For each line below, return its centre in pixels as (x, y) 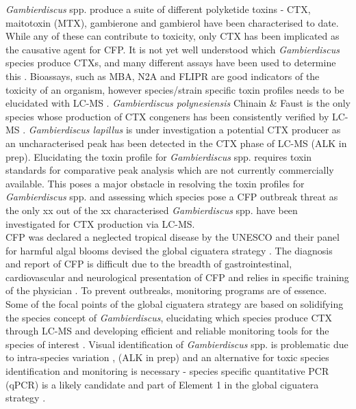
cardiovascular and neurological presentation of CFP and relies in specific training (177, 277)
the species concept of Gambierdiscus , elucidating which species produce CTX (169, 317)
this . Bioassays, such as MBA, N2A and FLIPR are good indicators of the (163, 76)
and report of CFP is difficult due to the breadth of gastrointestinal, (149, 264)
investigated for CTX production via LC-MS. (100, 223)
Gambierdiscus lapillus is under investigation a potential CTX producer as (185, 130)
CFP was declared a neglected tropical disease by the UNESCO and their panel (173, 237)
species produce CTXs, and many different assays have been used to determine (171, 63)
